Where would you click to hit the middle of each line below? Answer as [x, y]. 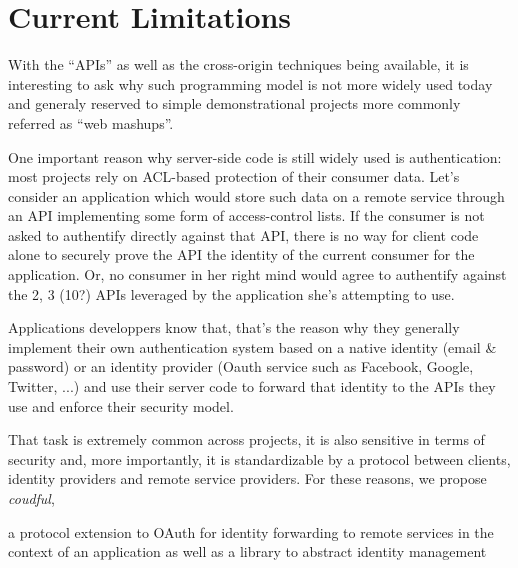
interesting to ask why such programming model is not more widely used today [250, 83]
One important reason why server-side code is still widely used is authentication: [255, 156]
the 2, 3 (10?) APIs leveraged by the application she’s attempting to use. [231, 293]
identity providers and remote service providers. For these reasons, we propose [247, 478]
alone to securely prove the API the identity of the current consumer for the [241, 254]
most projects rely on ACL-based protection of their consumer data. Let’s [234, 176]
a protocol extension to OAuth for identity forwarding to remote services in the [251, 531]
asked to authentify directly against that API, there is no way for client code [243, 234]
